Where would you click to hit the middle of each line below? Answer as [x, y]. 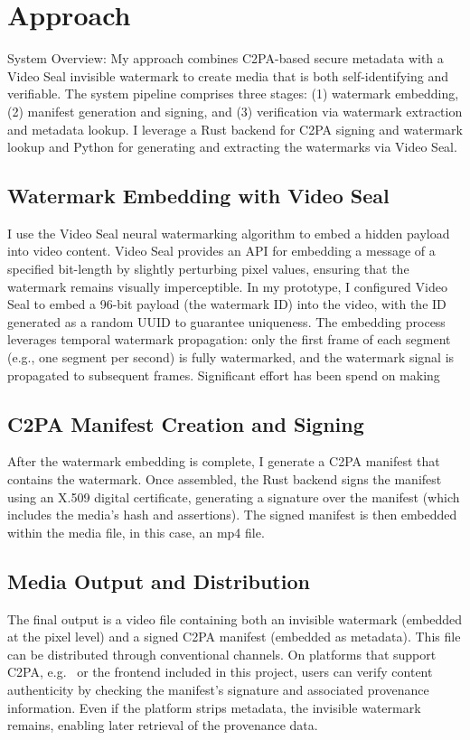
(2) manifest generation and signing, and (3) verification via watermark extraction [235, 111]
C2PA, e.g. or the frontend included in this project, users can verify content [220, 672]
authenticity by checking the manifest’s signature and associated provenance [218, 689]
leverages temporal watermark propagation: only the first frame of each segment [229, 339]
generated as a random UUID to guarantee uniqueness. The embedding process [226, 321]
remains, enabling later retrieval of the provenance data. [163, 725]
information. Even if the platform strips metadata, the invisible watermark [214, 707]
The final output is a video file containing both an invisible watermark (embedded [235, 618]
